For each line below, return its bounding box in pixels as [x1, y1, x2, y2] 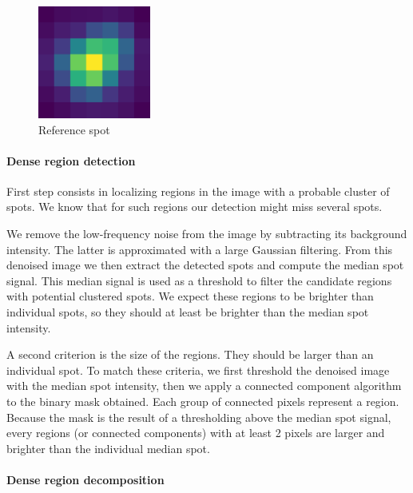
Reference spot [38, 121, 110, 137]
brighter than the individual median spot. [6, 439, 210, 456]
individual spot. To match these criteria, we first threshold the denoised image [6, 361, 390, 378]
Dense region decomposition [6, 471, 165, 487]
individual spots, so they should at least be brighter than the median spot [6, 304, 369, 320]
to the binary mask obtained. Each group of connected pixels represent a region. [6, 393, 399, 410]
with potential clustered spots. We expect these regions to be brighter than [6, 288, 374, 304]
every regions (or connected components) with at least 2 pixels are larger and [6, 424, 385, 441]
